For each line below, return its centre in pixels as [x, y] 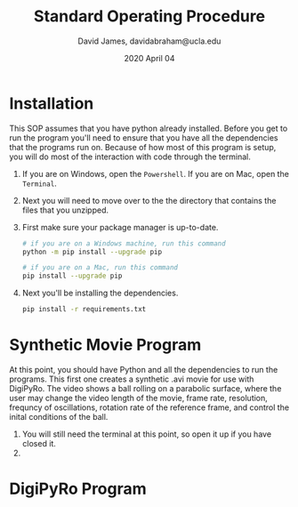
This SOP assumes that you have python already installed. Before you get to [149, 128]
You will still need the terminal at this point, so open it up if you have [147, 434]
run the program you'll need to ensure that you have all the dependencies [144, 137]
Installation [52, 103]
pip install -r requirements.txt [84, 310]
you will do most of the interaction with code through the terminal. [130, 157]
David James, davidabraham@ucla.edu [149, 41]
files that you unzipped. [65, 210]
